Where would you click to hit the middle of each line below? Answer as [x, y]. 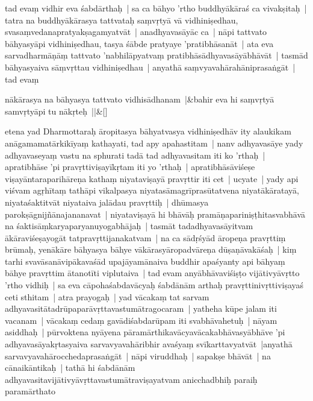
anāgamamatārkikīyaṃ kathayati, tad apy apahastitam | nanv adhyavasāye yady [154, 143]
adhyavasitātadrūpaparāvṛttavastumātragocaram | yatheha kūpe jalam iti [141, 308]
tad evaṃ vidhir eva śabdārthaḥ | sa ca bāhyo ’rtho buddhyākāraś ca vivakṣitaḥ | [156, 8]
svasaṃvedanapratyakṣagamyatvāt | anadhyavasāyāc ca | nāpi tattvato [136, 32]
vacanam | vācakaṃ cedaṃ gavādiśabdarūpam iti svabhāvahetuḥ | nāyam [141, 320]
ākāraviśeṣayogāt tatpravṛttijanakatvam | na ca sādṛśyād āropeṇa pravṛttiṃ [145, 237]
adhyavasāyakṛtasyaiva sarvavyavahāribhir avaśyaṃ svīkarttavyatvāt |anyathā [149, 344]
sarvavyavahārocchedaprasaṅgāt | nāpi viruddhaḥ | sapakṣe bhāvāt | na [138, 355]
